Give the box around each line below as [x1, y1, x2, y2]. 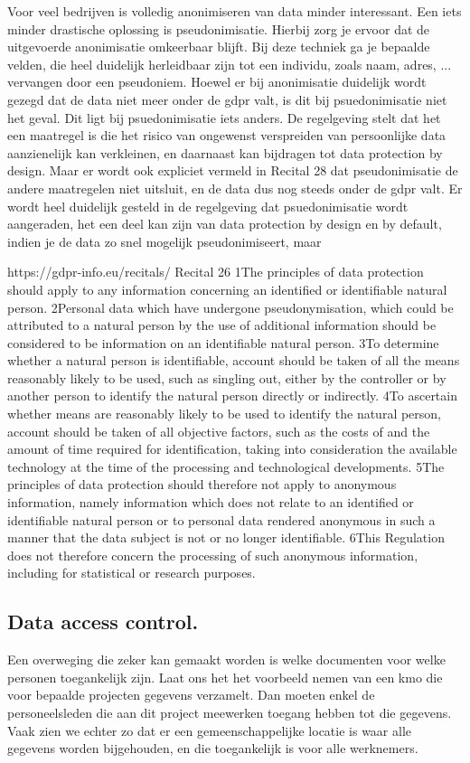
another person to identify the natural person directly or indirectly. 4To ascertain [7, 386, 457, 405]
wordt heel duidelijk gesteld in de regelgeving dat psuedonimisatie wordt [7, 196, 409, 215]
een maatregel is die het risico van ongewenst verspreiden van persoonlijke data [7, 126, 446, 145]
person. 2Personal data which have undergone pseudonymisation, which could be [7, 297, 454, 316]
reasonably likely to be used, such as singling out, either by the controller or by [7, 368, 446, 387]
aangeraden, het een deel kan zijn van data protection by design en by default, [7, 214, 442, 233]
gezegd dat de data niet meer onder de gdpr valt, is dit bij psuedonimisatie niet [7, 89, 447, 108]
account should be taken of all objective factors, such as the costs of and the [7, 421, 430, 440]
